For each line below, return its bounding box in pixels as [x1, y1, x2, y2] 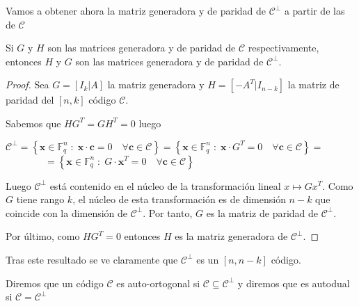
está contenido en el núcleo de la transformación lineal [49, 178, 281, 193]
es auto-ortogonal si [116, 275, 200, 290]
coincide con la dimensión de [6, 205, 128, 220]
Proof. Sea [6, 77, 49, 92]
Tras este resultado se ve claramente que [6, 252, 178, 266]
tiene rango [16, 192, 65, 207]
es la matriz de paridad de [206, 205, 319, 220]
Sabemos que [6, 115, 61, 130]
